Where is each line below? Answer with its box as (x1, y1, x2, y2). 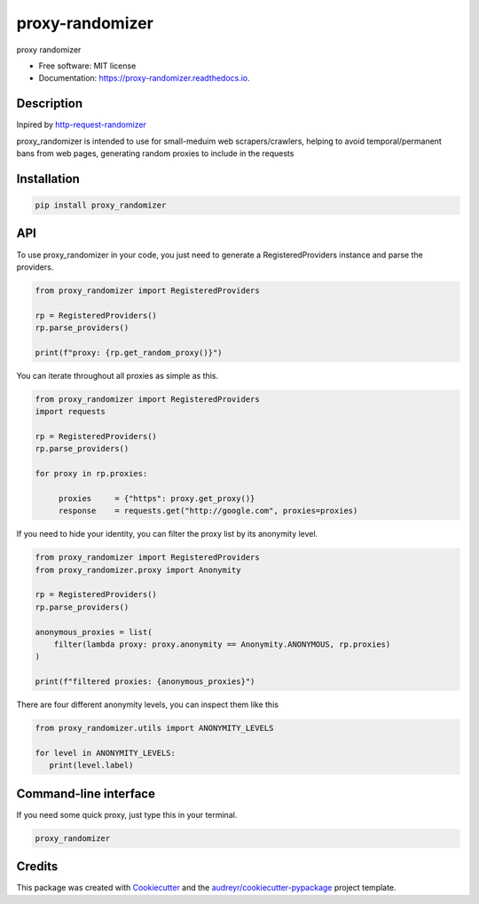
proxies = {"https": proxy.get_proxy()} (58, 493, 255, 503)
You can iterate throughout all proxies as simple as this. (16, 370, 219, 381)
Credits (16, 859, 59, 874)
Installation (16, 171, 80, 186)
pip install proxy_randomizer (35, 200, 167, 210)
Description (16, 96, 83, 111)
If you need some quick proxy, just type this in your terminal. (16, 809, 238, 820)
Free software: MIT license (38, 60, 137, 71)
